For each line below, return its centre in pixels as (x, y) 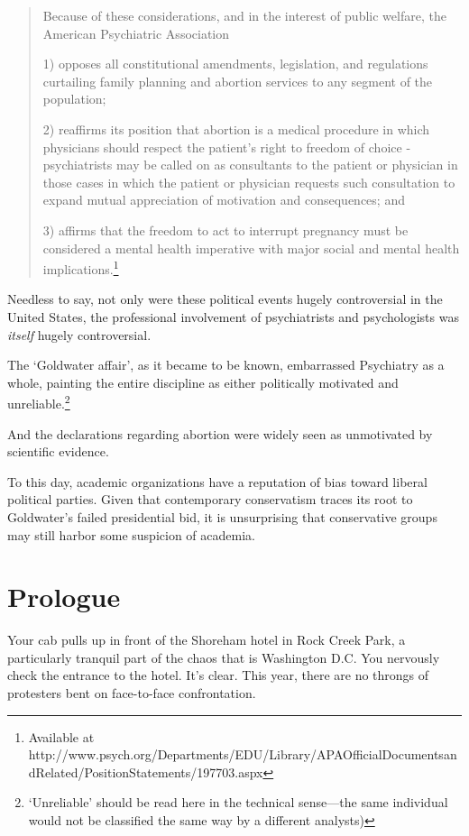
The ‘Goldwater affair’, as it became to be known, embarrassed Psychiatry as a (226, 365)
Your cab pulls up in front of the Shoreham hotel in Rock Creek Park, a (207, 640)
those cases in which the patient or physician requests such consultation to (249, 182)
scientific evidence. (58, 451)
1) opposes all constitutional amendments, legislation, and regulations (235, 64)
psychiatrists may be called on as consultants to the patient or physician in (250, 165)
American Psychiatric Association (136, 33)
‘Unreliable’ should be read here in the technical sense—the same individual (238, 802)
